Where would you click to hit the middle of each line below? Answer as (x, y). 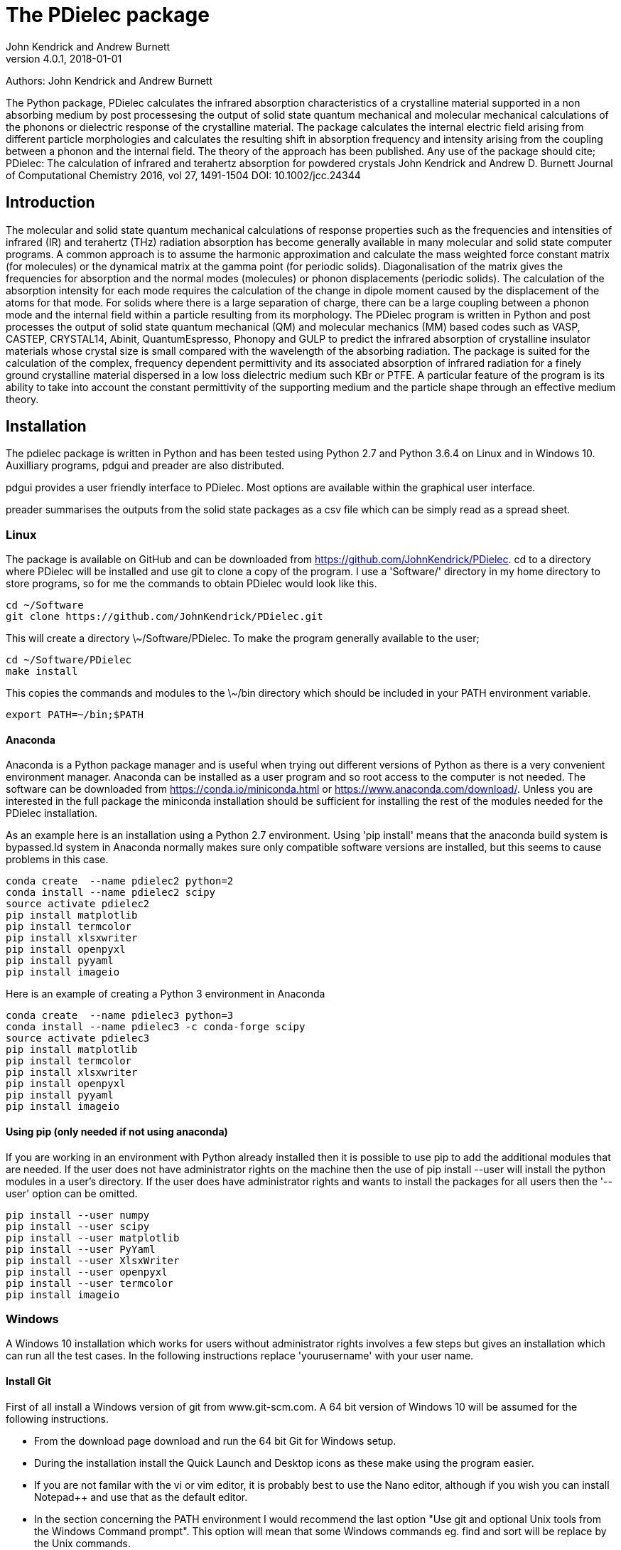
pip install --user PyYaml (81, 1249)
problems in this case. (57, 860)
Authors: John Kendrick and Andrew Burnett (109, 80)
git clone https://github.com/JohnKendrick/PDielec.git (164, 617)
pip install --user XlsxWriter (93, 1260)
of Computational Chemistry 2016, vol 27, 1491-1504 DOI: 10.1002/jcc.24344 (183, 175)
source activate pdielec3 (78, 1038)
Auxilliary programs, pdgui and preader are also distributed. (145, 466)
